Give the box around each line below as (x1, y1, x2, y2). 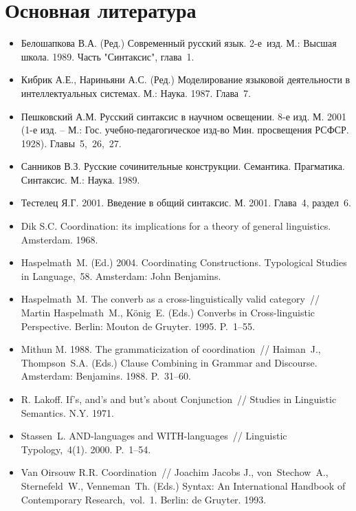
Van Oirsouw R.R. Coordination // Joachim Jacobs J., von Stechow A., (21, 465, 329, 479)
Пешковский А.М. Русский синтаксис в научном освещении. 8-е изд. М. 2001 (21, 109, 346, 123)
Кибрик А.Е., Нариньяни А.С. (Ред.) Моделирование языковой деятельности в (21, 72, 351, 87)
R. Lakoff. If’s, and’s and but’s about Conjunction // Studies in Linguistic (21, 392, 337, 406)
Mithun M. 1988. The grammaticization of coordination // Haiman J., (21, 342, 321, 356)
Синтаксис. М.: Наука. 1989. (21, 172, 140, 186)
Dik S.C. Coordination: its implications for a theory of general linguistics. (21, 219, 331, 233)
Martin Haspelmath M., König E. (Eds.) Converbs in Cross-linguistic (21, 305, 315, 320)
